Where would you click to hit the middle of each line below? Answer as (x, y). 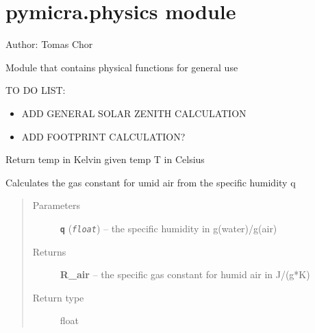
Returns (49, 251)
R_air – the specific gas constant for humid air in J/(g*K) (185, 274)
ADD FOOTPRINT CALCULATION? (103, 136)
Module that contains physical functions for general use (122, 67)
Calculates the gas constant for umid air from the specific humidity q (151, 182)
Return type (58, 297)
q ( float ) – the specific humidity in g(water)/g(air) (168, 228)
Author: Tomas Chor (49, 44)
